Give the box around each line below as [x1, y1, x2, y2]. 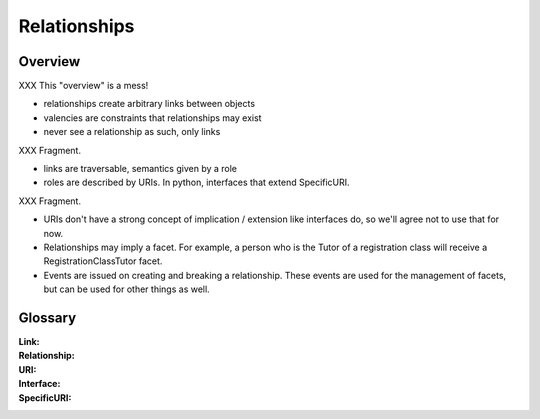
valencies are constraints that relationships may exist [43, 111, 262, 124]
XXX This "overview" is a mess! [18, 80, 149, 92]
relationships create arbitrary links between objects [43, 98, 255, 110]
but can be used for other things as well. [43, 283, 210, 295]
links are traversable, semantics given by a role [43, 163, 238, 175]
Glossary [18, 309, 77, 326]
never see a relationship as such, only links [43, 126, 221, 138]
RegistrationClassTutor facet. [43, 255, 163, 267]
